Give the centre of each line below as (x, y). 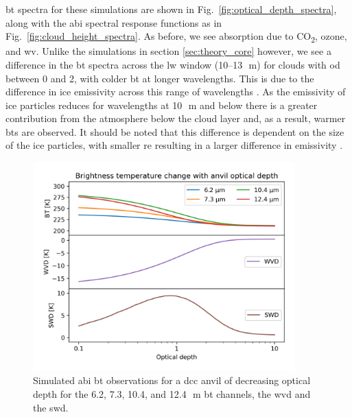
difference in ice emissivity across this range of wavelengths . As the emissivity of (176, 92)
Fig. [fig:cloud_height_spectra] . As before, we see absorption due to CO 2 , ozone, (176, 37)
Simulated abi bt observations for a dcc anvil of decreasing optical (172, 380)
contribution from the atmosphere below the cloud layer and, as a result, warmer (176, 118)
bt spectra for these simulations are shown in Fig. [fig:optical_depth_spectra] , (171, 9)
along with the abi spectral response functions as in (114, 22)
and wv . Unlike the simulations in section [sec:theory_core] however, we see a (168, 51)
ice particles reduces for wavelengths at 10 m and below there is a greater (162, 105)
